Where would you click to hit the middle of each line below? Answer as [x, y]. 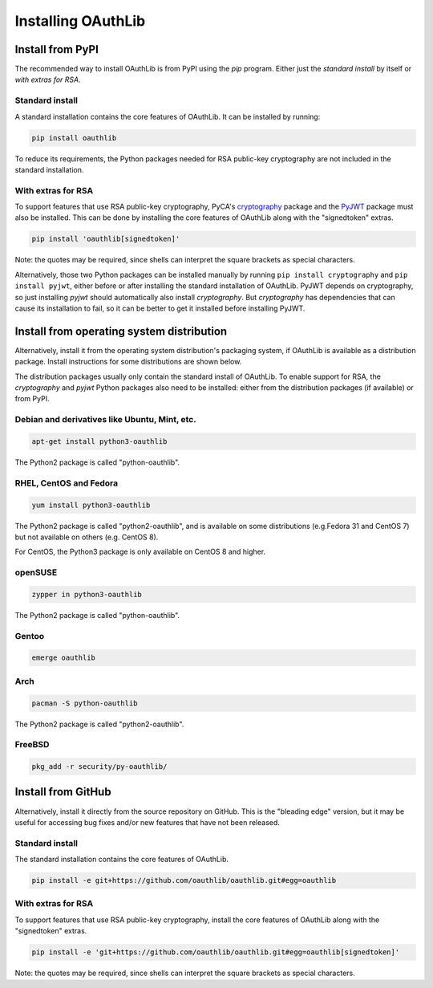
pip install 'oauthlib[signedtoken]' [106, 239]
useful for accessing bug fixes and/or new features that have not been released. [148, 822]
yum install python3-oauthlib [91, 505]
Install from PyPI [57, 49]
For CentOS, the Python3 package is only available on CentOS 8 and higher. [140, 552]
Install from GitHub [63, 792]
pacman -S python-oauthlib [85, 703]
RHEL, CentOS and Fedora [67, 483]
